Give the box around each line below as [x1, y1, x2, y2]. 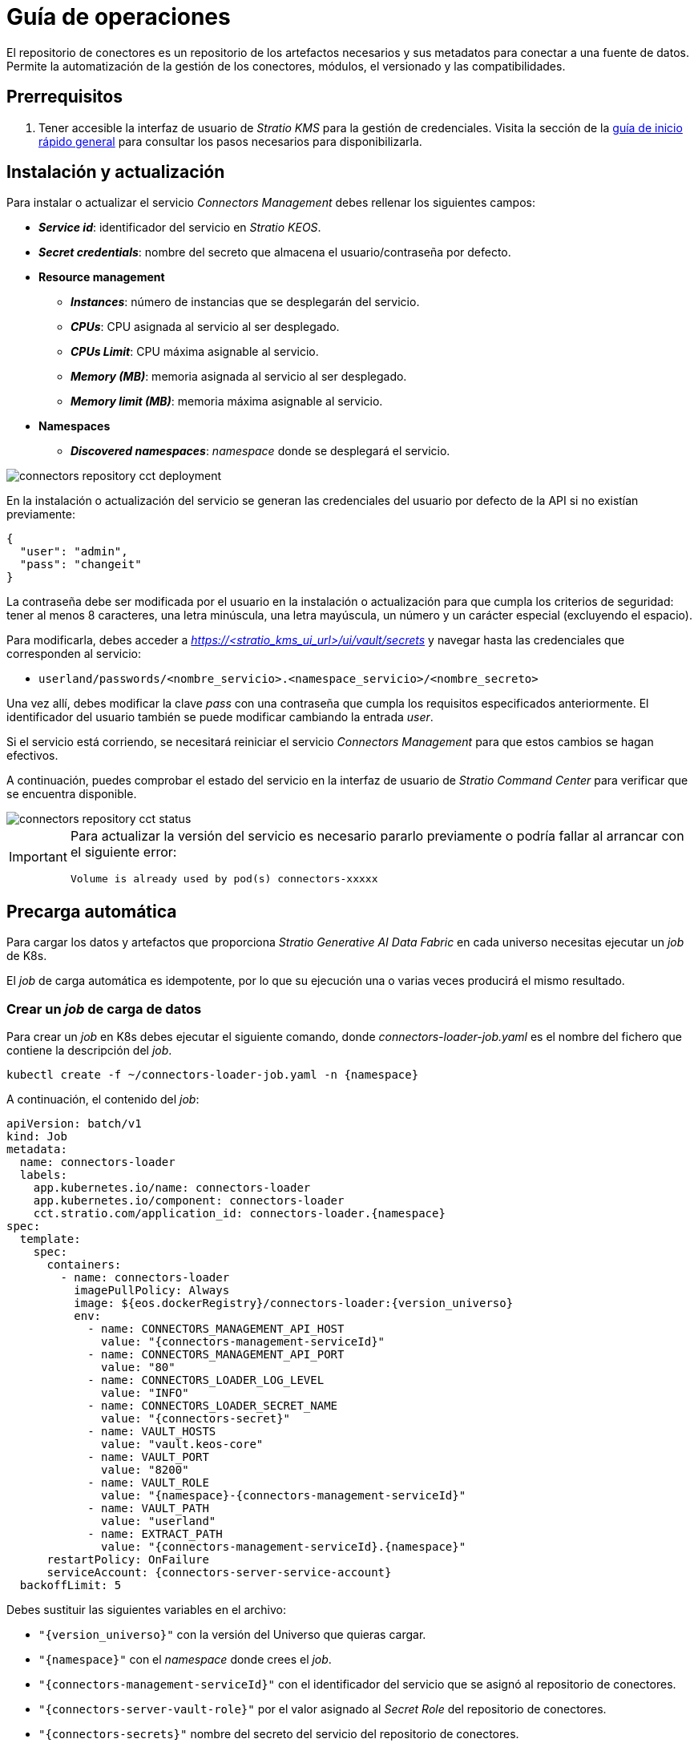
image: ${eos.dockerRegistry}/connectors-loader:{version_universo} [74, 1297, 514, 1310]
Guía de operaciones [6, 3, 231, 30]
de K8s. [6, 949, 47, 963]
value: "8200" [101, 1463, 189, 1477]
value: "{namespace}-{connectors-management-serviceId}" [101, 1489, 466, 1503]
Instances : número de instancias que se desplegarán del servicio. [71, 295, 420, 309]
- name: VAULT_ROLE [87, 1476, 209, 1490]
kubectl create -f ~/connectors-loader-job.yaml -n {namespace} [6, 1068, 419, 1082]
